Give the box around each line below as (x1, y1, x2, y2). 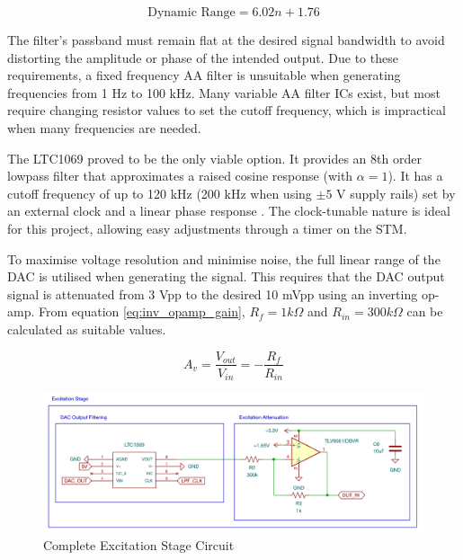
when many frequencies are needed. (7, 118, 201, 137)
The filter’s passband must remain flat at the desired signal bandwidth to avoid (7, 31, 445, 49)
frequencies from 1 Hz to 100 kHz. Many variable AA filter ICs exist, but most (7, 83, 441, 102)
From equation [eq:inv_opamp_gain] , (38, 302, 245, 321)
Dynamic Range (147, 6, 236, 19)
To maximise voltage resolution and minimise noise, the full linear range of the (7, 249, 441, 268)
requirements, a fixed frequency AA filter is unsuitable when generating (7, 66, 401, 84)
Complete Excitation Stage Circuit (43, 536, 235, 555)
